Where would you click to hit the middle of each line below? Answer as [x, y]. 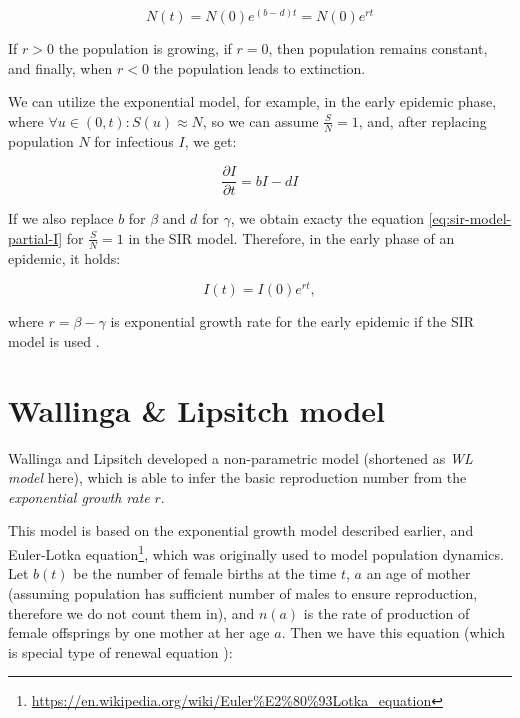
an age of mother [418, 573]
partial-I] [35, 237]
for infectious [134, 140]
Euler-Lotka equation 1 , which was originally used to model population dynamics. [256, 552]
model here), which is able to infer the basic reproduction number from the [237, 477]
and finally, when [60, 67]
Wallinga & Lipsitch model [196, 409]
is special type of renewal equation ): [120, 651]
